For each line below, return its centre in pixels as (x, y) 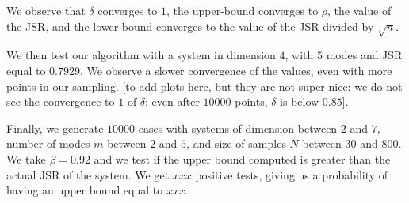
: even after (172, 101)
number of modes (48, 143)
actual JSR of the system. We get (88, 174)
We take (26, 158)
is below (300, 101)
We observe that (46, 10)
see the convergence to (61, 101)
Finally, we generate (55, 128)
